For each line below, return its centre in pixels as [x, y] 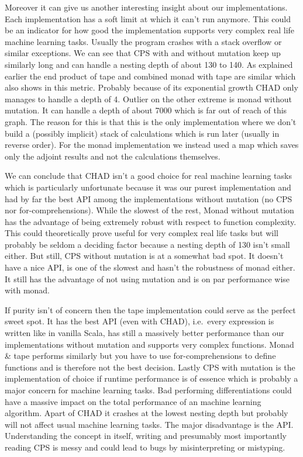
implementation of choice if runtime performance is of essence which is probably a [151, 378]
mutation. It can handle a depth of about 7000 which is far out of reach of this [146, 110]
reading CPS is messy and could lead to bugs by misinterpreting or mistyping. [145, 447]
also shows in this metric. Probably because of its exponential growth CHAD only [151, 87]
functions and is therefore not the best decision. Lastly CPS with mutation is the [150, 367]
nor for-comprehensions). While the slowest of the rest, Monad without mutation [149, 210]
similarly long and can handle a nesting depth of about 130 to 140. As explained [149, 64]
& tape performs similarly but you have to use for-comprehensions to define [140, 356]
